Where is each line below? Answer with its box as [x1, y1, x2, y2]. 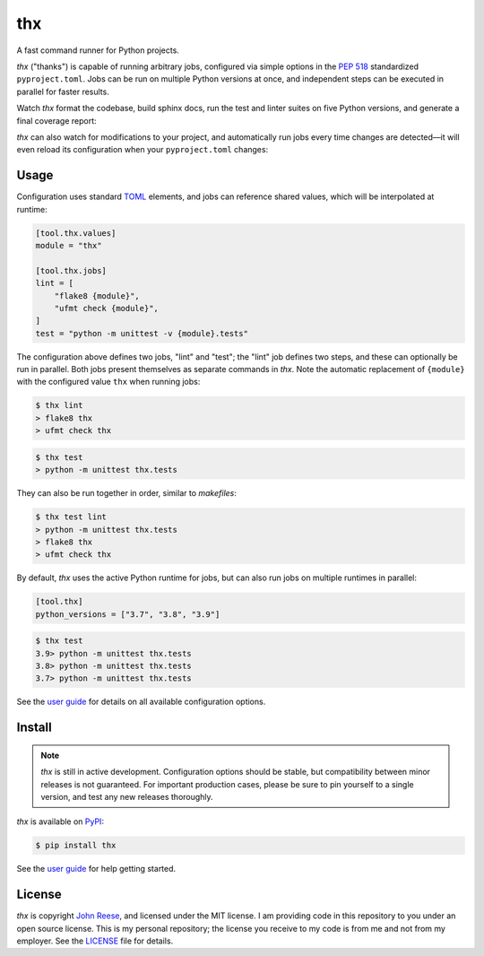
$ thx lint [35, 400, 83, 411]
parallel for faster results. [16, 86, 109, 97]
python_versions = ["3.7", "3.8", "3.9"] [35, 609, 220, 619]
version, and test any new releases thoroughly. [40, 792, 214, 802]
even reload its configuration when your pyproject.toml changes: [16, 144, 269, 155]
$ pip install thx [35, 840, 117, 851]
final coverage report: [16, 115, 97, 126]
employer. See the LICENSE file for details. [16, 935, 174, 946]
